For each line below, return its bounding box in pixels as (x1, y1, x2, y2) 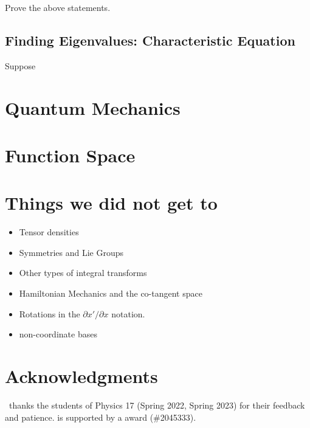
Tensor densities (19, 226, 79, 238)
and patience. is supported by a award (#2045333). (5, 410, 196, 423)
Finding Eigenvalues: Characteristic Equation (5, 30, 295, 49)
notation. (111, 307, 145, 320)
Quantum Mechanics (5, 95, 181, 120)
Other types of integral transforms (19, 266, 147, 279)
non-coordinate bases (19, 328, 97, 340)
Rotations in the (19, 307, 80, 320)
